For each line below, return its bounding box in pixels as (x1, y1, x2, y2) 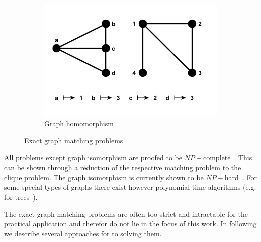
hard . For (224, 172, 257, 182)
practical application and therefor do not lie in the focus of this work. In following (4, 218, 257, 229)
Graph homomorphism (44, 118, 114, 129)
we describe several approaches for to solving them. (4, 228, 162, 238)
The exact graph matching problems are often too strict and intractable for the (4, 208, 248, 219)
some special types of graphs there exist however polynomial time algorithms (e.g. (4, 182, 256, 192)
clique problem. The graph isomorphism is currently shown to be (4, 172, 204, 182)
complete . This (203, 152, 252, 163)
